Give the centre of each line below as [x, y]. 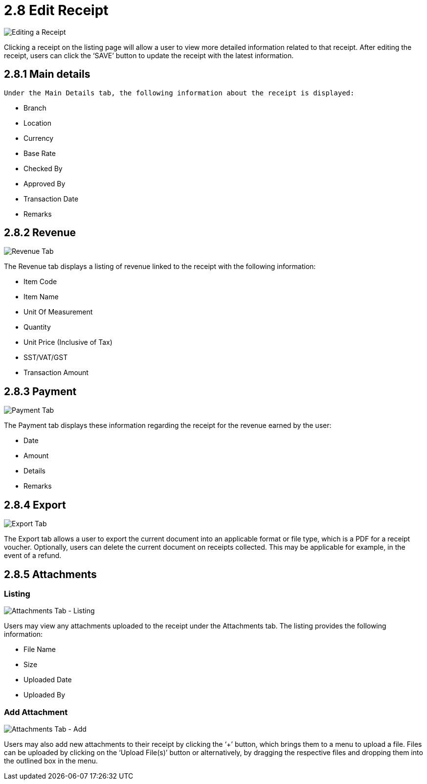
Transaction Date [51, 199]
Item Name [41, 297]
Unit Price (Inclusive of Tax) [68, 342]
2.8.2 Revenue [40, 233]
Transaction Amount [56, 373]
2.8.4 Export [35, 505]
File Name [40, 650]
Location [37, 123]
